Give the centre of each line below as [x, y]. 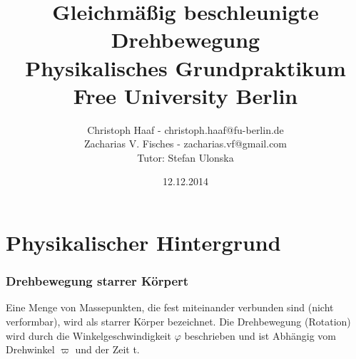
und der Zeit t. [107, 349]
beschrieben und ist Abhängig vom [260, 335]
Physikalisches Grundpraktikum [185, 67]
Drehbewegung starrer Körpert [97, 281]
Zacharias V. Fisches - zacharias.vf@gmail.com [185, 144]
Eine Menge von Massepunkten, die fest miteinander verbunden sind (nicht [170, 307]
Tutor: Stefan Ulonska [185, 157]
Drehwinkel [30, 349]
